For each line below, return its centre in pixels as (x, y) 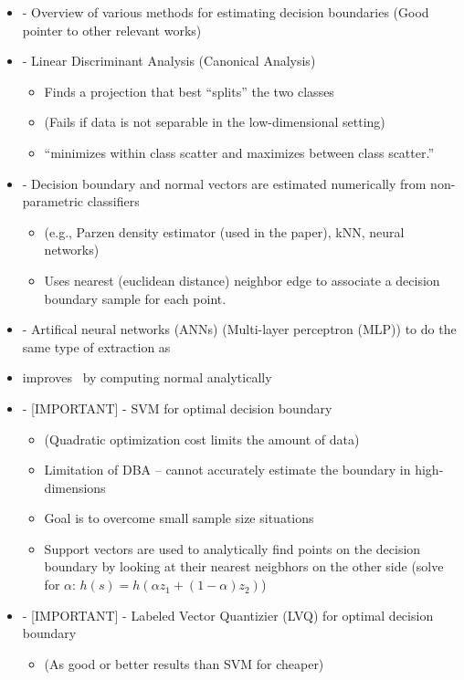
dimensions (75, 487)
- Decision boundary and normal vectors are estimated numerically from (224, 183)
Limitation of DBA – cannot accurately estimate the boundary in (227, 470)
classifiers (113, 201)
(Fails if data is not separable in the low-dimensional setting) (215, 122)
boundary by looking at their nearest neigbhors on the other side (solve (244, 566)
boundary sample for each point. (135, 298)
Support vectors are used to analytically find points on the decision (232, 548)
